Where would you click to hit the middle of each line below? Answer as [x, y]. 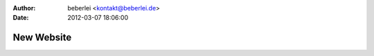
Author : [24, 8]
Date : [21, 18]
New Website [42, 38]
